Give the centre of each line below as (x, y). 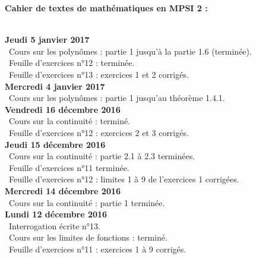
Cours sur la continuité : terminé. (69, 121)
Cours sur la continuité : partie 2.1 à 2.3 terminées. (102, 156)
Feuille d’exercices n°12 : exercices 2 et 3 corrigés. (99, 132)
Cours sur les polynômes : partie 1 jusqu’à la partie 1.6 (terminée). (130, 51)
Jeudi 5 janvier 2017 (47, 40)
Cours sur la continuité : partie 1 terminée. (87, 202)
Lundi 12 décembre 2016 (56, 214)
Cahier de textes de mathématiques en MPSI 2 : (106, 8)
